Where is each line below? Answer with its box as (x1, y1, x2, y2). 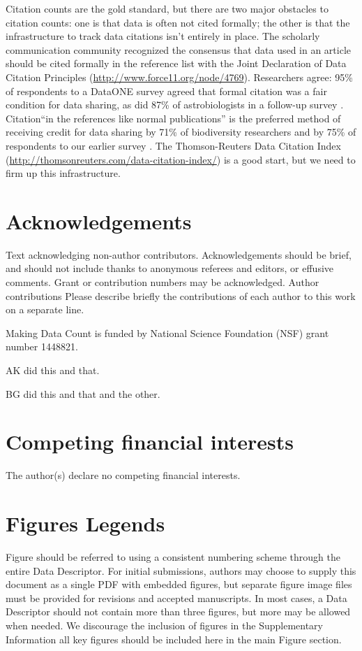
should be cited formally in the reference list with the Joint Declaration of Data (6, 56, 347, 71)
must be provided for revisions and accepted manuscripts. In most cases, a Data (6, 590, 347, 605)
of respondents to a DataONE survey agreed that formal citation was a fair (6, 83, 327, 98)
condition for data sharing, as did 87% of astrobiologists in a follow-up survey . (6, 97, 344, 112)
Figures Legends (6, 509, 165, 538)
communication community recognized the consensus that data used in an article (6, 42, 352, 57)
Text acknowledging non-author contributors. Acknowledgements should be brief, (6, 247, 352, 262)
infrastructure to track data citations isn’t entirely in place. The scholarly (6, 29, 320, 43)
